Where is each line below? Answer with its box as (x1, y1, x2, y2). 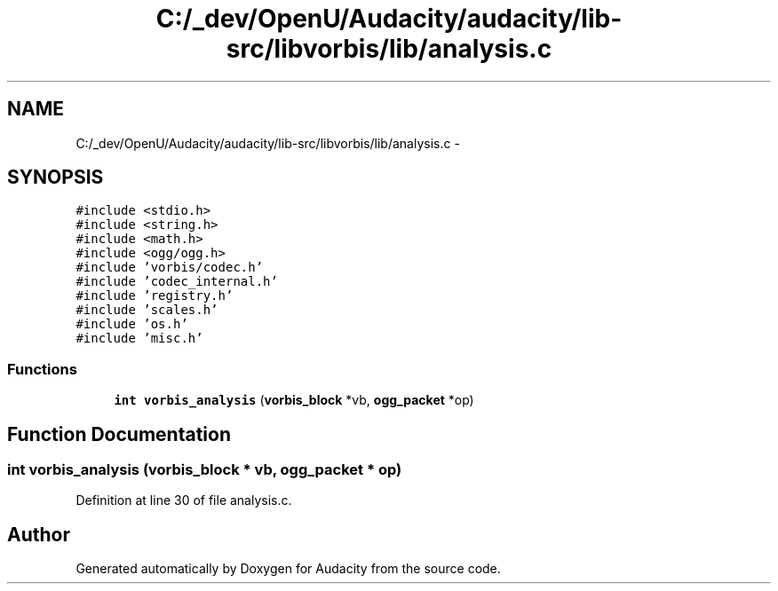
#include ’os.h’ (75, 317, 188, 332)
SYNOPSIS (7, 166, 104, 189)
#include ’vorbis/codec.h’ (75, 260, 264, 275)
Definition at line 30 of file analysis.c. (75, 492, 292, 508)
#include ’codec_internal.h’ (75, 274, 278, 289)
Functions (7, 359, 77, 378)
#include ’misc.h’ (75, 331, 203, 346)
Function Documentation (7, 422, 231, 445)
